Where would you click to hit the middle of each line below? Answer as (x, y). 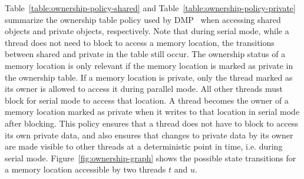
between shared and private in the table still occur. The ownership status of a (145, 54)
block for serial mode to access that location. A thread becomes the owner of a (147, 100)
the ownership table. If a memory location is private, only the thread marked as (149, 77)
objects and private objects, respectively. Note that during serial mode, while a (147, 31)
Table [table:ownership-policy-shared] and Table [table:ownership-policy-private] (150, 8)
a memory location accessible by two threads (85, 169)
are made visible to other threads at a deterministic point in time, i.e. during (144, 146)
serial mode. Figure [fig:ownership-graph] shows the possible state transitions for (151, 158)
